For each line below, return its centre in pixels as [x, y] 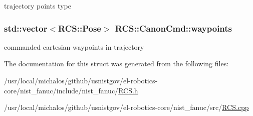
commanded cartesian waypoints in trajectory [74, 46]
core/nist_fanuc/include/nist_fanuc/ [61, 90]
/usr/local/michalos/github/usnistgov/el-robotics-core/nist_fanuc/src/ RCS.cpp [126, 107]
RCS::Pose [80, 28]
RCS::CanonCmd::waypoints [174, 28]
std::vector [26, 28]
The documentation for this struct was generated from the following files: [116, 64]
